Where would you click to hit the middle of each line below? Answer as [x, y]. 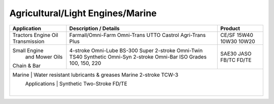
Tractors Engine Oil [35, 35]
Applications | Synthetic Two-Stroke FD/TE [76, 83]
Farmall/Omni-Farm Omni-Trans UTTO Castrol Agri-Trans [138, 35]
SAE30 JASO [236, 54]
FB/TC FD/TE [236, 60]
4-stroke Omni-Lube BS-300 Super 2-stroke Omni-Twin [136, 50]
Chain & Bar [26, 66]
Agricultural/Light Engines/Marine [83, 13]
